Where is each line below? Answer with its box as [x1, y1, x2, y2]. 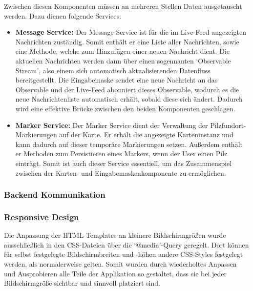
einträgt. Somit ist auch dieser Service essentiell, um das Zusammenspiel [15, 158, 232, 168]
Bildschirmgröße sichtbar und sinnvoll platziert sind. [4, 278, 160, 288]
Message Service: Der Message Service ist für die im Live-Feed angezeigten [15, 27, 246, 37]
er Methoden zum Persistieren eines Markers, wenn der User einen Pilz [15, 148, 228, 159]
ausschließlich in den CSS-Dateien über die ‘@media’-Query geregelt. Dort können [4, 239, 249, 249]
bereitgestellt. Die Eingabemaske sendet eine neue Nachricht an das [15, 75, 218, 85]
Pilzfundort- [210, 120, 246, 130]
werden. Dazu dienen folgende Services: [4, 10, 121, 21]
